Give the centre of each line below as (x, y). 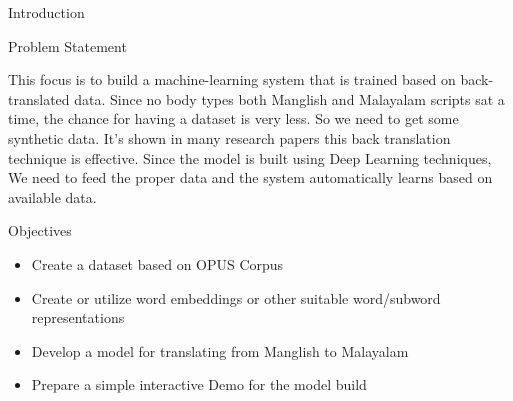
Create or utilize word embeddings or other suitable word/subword (236, 297)
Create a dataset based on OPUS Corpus (157, 263)
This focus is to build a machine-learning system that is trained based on (232, 79)
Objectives (40, 230)
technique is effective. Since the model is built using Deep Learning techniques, (250, 157)
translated (39, 98)
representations (78, 317)
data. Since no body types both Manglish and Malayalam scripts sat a (289, 98)
